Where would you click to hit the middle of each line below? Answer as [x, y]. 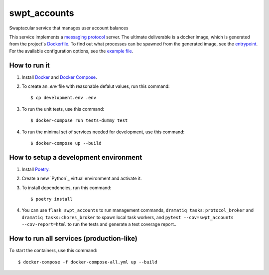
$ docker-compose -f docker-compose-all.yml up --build [88, 262]
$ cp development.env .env [64, 98]
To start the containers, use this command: [53, 251]
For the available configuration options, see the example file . [71, 51]
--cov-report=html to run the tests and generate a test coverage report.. [99, 224]
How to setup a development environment [76, 157]
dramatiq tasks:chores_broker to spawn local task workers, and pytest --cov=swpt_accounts [128, 217]
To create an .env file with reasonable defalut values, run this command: [96, 86]
